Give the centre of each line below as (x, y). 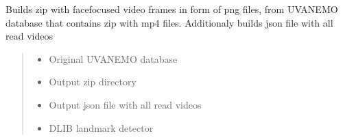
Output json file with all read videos (125, 104)
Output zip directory (93, 82)
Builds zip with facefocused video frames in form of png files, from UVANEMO (172, 9)
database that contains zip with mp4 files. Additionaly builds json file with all (169, 22)
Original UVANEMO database (113, 58)
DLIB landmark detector (101, 127)
